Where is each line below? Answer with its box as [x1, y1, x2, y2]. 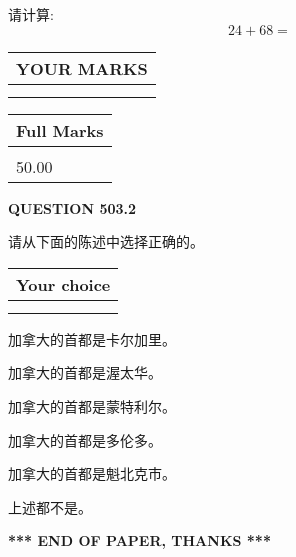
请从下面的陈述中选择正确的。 [8, 231, 204, 252]
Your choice [16, 272, 111, 296]
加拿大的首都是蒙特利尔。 [8, 395, 176, 416]
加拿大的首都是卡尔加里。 [8, 328, 176, 349]
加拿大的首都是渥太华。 [8, 362, 162, 383]
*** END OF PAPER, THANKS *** [8, 530, 271, 551]
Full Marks [16, 118, 104, 142]
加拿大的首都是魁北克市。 [8, 463, 176, 484]
